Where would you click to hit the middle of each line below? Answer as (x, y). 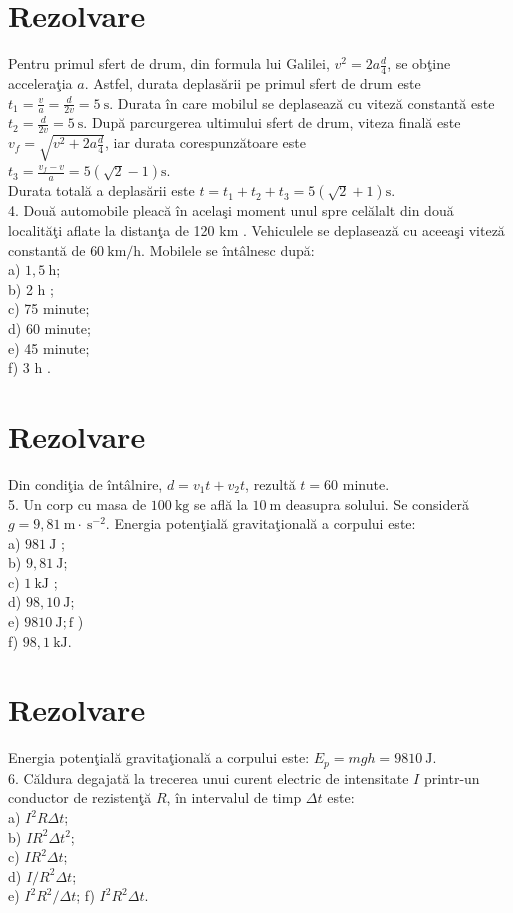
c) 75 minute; (49, 308)
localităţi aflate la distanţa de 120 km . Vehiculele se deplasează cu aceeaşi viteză (256, 230)
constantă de (47, 249)
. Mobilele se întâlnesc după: (228, 249)
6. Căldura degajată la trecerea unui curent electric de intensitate (208, 777)
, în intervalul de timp (234, 797)
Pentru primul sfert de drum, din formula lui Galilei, (169, 63)
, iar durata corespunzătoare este (205, 142)
